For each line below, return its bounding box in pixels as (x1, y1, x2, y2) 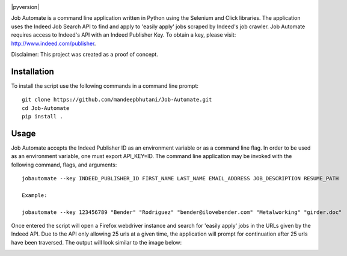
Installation (11, 66, 54, 76)
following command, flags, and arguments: (11, 161, 117, 168)
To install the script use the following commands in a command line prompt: (11, 82, 198, 90)
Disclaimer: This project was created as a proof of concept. (11, 50, 159, 58)
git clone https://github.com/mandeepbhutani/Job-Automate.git (22, 96, 212, 103)
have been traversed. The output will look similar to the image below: (11, 239, 182, 246)
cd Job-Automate (22, 105, 70, 111)
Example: (22, 192, 48, 198)
